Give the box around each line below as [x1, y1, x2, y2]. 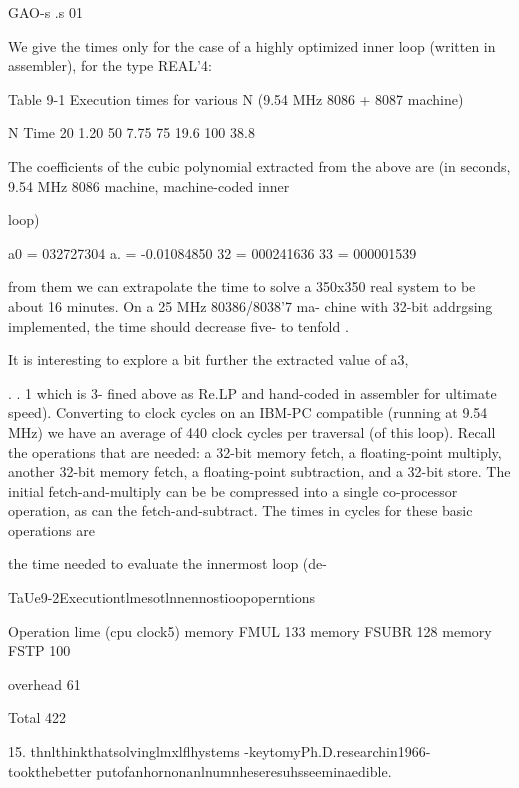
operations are [8, 519, 95, 540]
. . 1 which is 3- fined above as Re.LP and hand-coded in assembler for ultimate [8, 382, 497, 403]
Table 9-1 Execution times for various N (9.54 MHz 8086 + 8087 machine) [8, 88, 464, 109]
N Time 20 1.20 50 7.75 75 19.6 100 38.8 [8, 122, 255, 143]
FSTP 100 [8, 640, 71, 661]
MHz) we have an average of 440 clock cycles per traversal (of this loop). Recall [8, 421, 496, 442]
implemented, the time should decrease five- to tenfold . [8, 315, 349, 336]
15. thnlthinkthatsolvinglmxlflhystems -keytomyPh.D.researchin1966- [8, 741, 431, 762]
